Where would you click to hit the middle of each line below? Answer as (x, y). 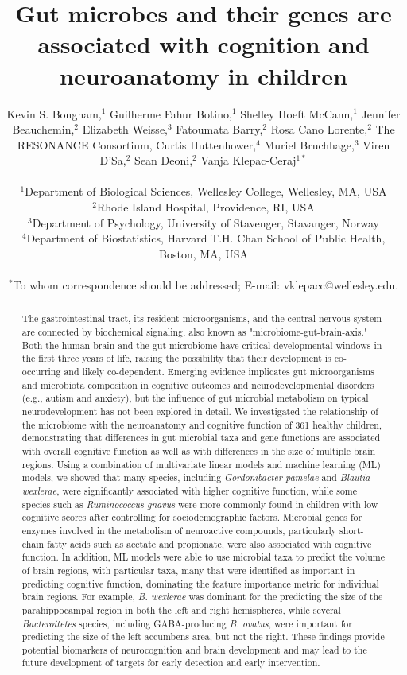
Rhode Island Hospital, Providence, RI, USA (205, 207)
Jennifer (381, 113)
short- (352, 530)
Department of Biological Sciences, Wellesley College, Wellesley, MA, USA (206, 191)
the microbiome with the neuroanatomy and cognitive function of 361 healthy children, (202, 424)
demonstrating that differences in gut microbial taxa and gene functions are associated (201, 438)
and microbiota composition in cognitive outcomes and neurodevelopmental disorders (198, 384)
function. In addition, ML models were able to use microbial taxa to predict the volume (203, 557)
